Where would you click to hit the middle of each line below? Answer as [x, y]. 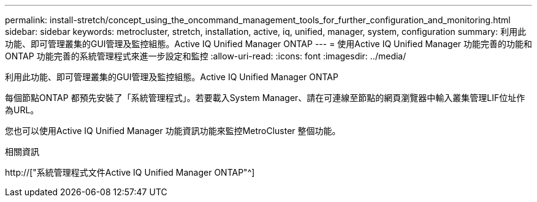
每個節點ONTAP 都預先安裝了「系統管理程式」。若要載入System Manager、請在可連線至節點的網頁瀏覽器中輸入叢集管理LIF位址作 [265, 98]
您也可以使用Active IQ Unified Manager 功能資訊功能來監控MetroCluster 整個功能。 [173, 131]
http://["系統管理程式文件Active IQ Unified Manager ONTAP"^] [130, 172]
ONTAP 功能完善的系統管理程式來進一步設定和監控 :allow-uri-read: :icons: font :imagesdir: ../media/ [206, 56]
